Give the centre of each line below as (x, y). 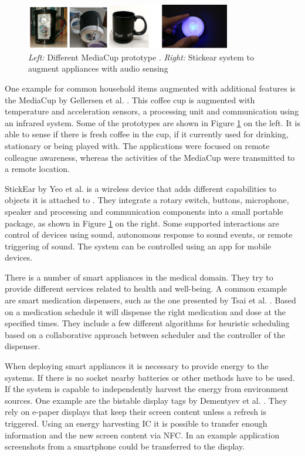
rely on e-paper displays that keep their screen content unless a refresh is (136, 412)
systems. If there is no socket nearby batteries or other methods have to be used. (150, 377)
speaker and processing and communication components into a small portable (144, 211)
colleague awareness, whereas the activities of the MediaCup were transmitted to (150, 157)
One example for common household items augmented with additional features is (150, 88)
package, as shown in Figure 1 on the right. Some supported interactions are (142, 223)
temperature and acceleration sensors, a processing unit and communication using (152, 111)
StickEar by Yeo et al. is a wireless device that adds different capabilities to (141, 188)
